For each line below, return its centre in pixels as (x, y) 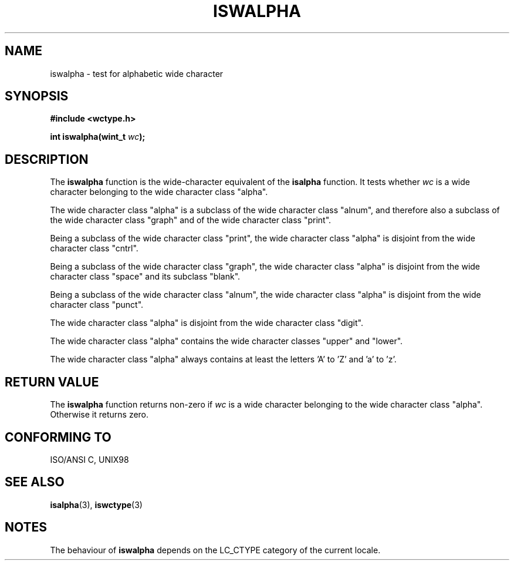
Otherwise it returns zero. (99, 415)
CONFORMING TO (58, 437)
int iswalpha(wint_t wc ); (98, 137)
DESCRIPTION (47, 159)
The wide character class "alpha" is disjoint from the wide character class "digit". (207, 323)
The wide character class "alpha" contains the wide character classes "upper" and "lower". (226, 341)
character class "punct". (97, 305)
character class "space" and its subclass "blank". (145, 277)
